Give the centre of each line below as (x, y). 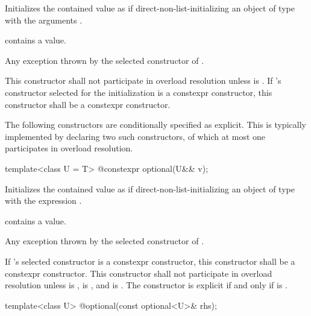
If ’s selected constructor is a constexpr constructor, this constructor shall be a (150, 261)
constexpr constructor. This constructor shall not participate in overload (139, 273)
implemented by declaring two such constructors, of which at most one (135, 136)
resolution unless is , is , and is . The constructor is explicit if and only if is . (146, 285)
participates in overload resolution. (69, 148)
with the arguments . (44, 20)
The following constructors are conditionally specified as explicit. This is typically (155, 125)
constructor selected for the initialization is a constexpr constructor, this (139, 92)
